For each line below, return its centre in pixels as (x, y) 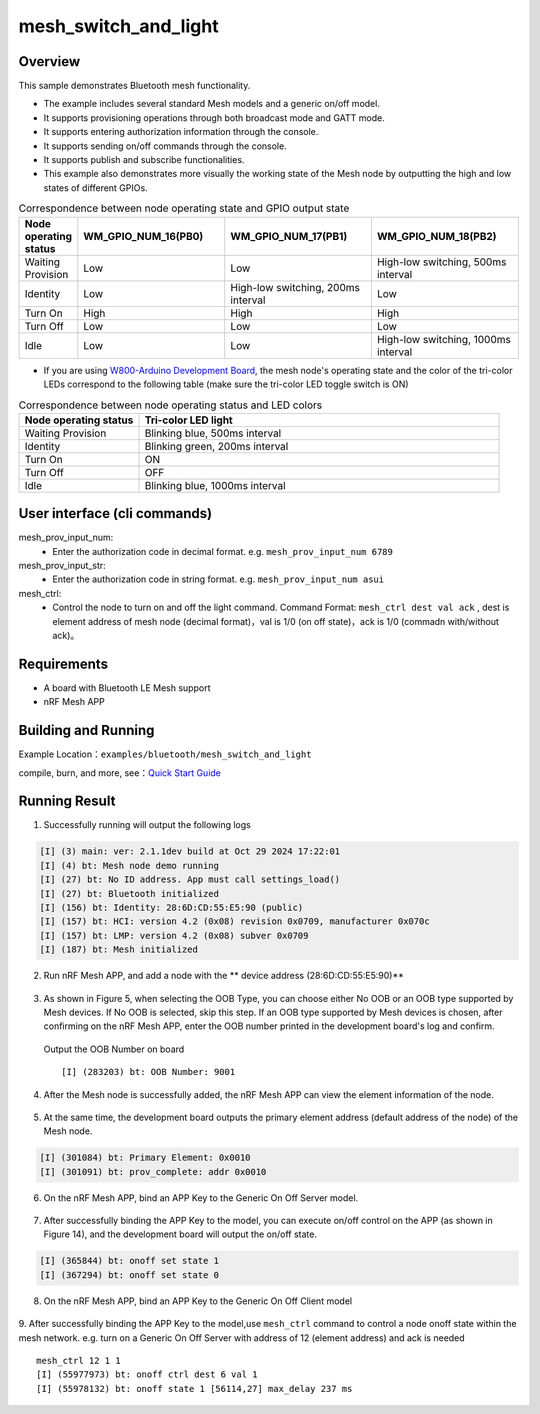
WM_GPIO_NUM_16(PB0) (143, 236)
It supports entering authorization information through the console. (181, 132)
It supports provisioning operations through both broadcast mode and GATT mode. (214, 117)
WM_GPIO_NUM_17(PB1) (289, 236)
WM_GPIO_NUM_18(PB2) (436, 236)
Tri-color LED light (189, 420)
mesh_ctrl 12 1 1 (78, 1360)
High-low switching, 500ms (441, 262)
